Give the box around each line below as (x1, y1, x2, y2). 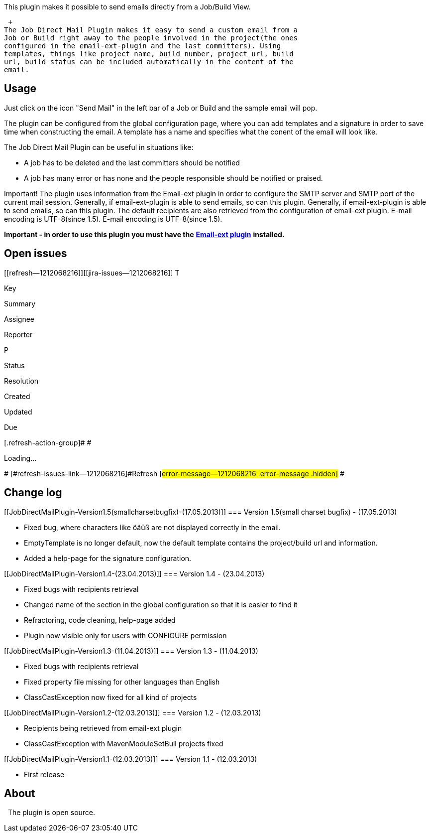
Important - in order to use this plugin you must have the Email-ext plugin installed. (4, 230, 285, 239)
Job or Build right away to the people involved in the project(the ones (4, 34, 298, 42)
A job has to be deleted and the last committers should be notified (24, 158, 240, 167)
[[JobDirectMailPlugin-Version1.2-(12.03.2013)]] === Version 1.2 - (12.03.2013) (4, 708, 261, 717)
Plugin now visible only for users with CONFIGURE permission (24, 631, 227, 640)
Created (4, 392, 30, 401)
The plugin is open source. (7, 808, 96, 817)
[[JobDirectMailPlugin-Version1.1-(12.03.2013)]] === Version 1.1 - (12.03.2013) (4, 754, 257, 763)
